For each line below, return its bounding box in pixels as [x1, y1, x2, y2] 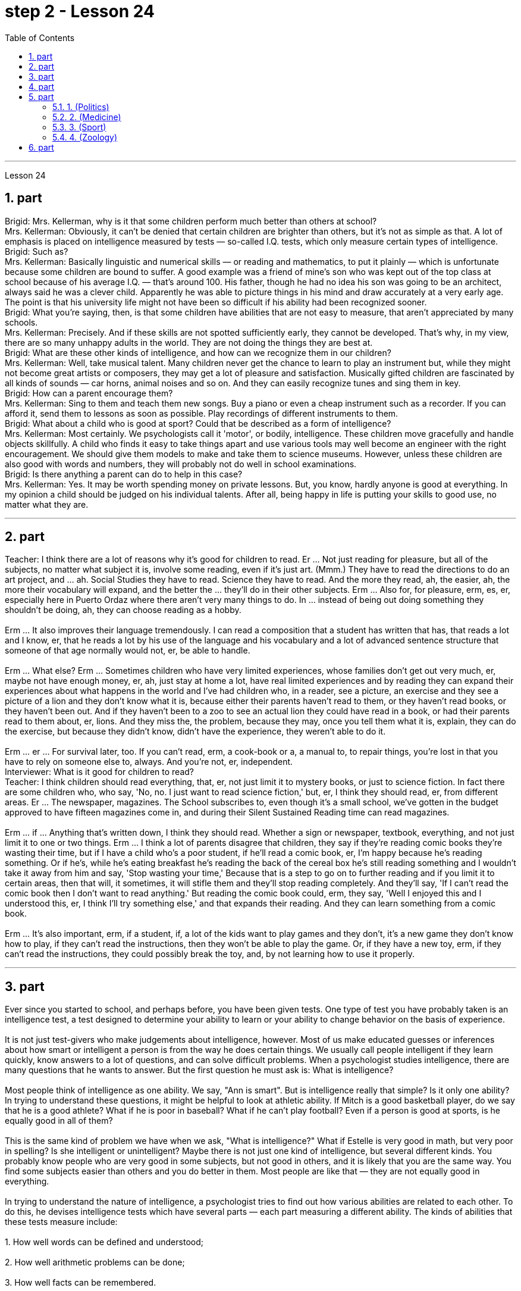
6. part [29, 142, 54, 152]
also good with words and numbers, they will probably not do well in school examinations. [5, 458, 357, 469]
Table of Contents [5, 32, 75, 43]
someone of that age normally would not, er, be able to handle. [5, 645, 250, 656]
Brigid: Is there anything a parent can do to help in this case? [5, 468, 243, 479]
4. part [29, 81, 55, 92]
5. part [29, 91, 54, 102]
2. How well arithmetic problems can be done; [5, 1257, 185, 1268]
